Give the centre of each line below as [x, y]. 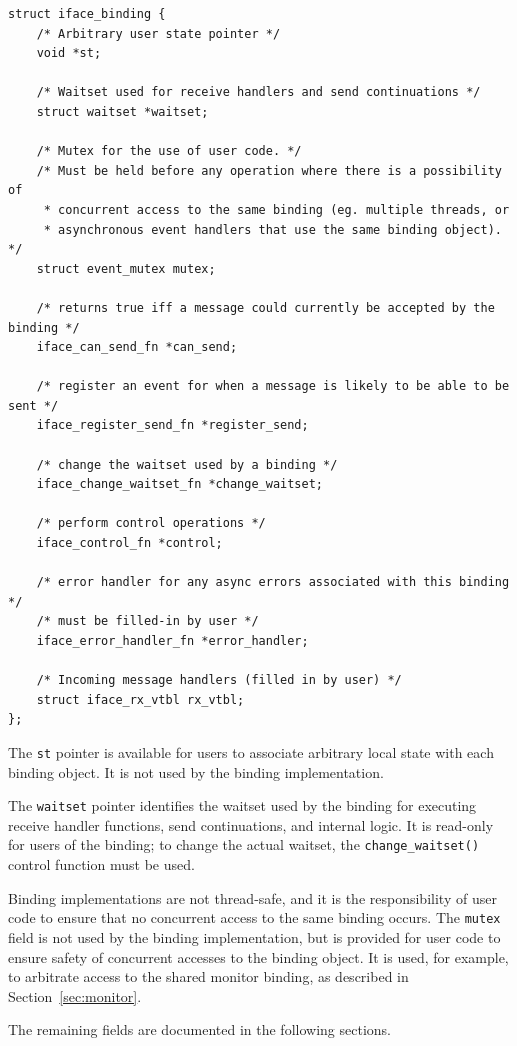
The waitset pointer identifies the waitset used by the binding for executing [242, 805]
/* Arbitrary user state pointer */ [158, 33]
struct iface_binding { [87, 14]
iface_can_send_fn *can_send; [137, 347]
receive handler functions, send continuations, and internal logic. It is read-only [251, 824]
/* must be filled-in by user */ [147, 621]
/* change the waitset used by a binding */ [187, 464]
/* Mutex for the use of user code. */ [169, 151]
